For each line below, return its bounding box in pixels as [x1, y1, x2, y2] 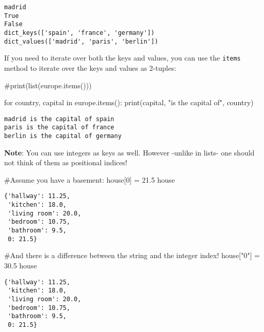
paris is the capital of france [4, 124, 114, 131]
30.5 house [4, 260, 37, 270]
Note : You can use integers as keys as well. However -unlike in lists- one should [4, 147, 255, 158]
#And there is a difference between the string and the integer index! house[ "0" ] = [4, 250, 260, 261]
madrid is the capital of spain [4, 115, 114, 123]
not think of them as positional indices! [4, 157, 128, 168]
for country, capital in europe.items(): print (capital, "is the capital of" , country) [4, 97, 254, 108]
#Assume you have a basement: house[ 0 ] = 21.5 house [4, 174, 175, 185]
